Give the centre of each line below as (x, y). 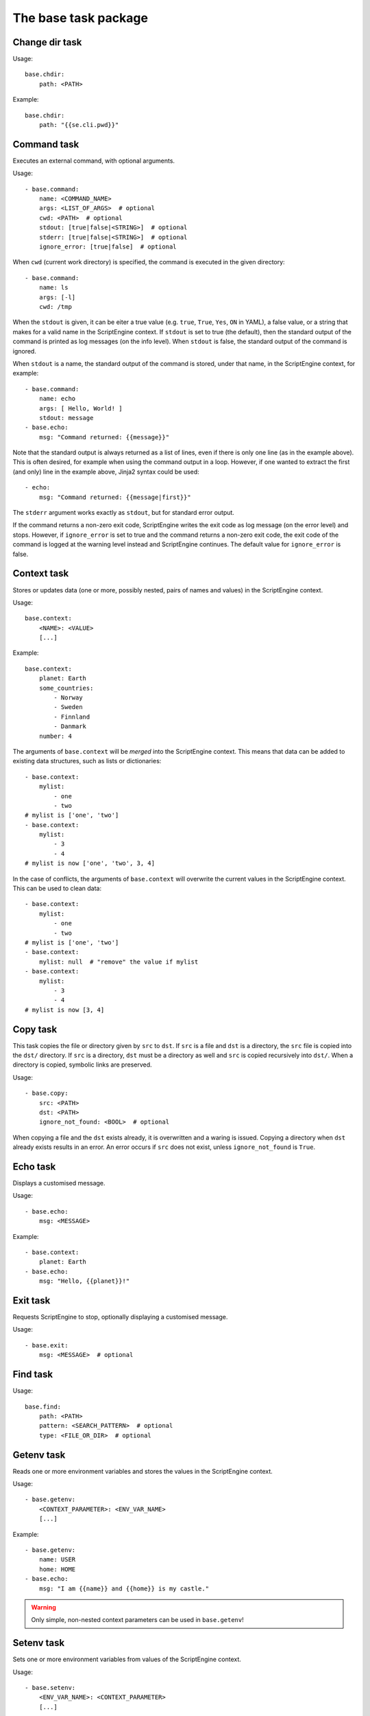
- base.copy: (47, 1093)
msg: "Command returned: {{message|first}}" (115, 497)
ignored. (25, 351)
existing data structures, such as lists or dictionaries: (87, 761)
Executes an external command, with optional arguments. (94, 161)
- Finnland (72, 717)
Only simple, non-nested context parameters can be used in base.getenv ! (137, 1620)
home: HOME (57, 1569)
